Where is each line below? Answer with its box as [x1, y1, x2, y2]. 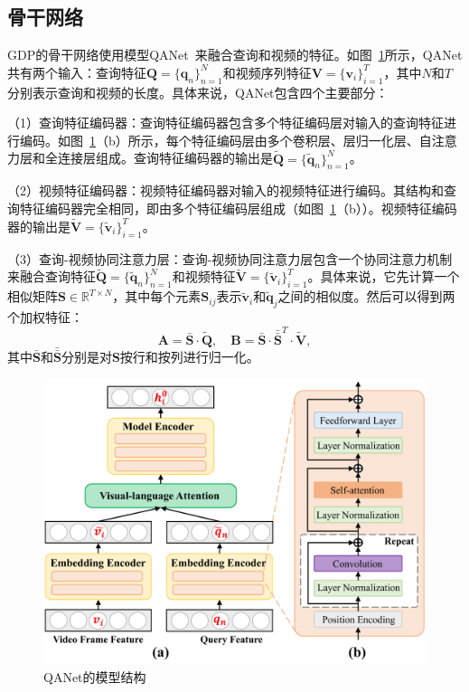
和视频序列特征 [222, 62, 312, 81]
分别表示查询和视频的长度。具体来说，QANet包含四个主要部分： [7, 82, 389, 101]
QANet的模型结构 [43, 667, 146, 686]
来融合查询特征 [7, 267, 96, 286]
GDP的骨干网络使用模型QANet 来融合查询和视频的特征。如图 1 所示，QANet [7, 45, 463, 64]
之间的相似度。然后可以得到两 [277, 287, 455, 306]
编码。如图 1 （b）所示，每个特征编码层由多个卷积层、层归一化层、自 [19, 130, 432, 149]
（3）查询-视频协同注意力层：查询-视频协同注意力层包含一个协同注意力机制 [7, 249, 453, 268]
